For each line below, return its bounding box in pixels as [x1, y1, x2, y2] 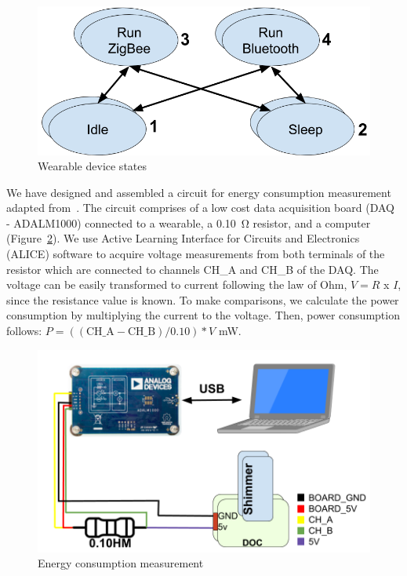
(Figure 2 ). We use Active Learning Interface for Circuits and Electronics [6, 230, 360, 246]
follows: [6, 323, 42, 339]
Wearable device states [38, 158, 147, 174]
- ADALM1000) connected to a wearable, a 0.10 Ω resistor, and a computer [6, 214, 371, 231]
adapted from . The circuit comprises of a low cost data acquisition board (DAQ [6, 199, 394, 216]
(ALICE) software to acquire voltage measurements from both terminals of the [6, 246, 385, 262]
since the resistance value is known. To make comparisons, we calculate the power [6, 291, 399, 308]
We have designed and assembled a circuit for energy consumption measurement [6, 184, 391, 200]
